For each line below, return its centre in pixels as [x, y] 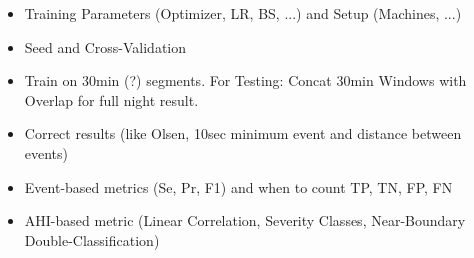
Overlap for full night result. [111, 99]
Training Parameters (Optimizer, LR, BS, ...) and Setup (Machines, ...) [243, 13]
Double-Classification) [92, 239]
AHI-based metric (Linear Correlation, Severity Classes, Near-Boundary [245, 220]
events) [46, 152]
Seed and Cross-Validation [105, 46]
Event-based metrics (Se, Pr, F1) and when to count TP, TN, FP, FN [238, 186]
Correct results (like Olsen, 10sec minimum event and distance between [243, 133]
